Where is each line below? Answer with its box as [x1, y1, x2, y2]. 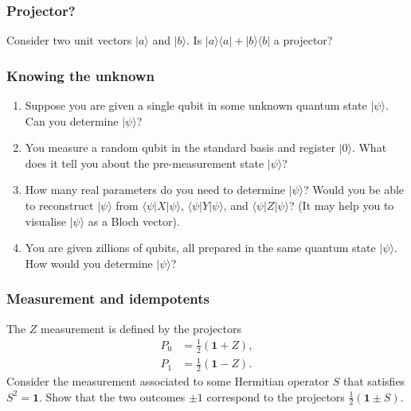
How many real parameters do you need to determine [25, 181, 285, 198]
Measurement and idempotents [6, 289, 209, 308]
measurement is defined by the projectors [41, 320, 241, 336]
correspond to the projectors [206, 388, 345, 405]
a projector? [273, 32, 333, 48]
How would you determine [25, 254, 153, 271]
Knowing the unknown [6, 65, 155, 85]
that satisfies [342, 372, 405, 389]
